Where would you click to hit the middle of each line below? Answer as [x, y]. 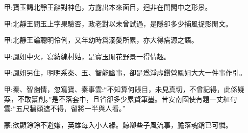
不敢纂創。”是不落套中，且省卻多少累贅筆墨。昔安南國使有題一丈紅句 [127, 99]
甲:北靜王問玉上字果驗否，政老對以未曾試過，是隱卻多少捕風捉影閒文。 [118, 23]
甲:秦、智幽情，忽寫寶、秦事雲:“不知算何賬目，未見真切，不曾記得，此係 [121, 89]
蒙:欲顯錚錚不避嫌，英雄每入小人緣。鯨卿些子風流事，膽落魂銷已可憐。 [118, 124]
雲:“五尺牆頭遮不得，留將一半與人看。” [65, 108]
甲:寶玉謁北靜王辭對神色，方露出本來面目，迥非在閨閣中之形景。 [108, 7]
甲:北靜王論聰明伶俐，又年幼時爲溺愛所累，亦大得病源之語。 [101, 40]
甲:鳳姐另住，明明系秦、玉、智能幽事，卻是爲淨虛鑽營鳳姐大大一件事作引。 [125, 73]
